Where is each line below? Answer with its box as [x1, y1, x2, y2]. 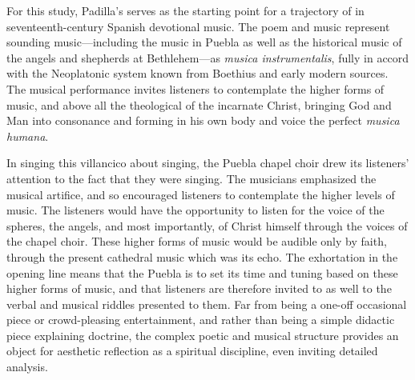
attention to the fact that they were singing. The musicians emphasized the [6, 170, 377, 186]
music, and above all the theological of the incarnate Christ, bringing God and [6, 96, 392, 113]
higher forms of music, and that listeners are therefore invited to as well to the [6, 280, 392, 297]
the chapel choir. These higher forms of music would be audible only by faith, [6, 233, 387, 250]
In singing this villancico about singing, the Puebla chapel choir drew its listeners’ [6, 154, 409, 171]
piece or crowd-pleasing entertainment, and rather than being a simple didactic [6, 311, 395, 328]
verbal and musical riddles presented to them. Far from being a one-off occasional [6, 295, 407, 312]
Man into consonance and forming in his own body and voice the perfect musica [6, 112, 400, 129]
